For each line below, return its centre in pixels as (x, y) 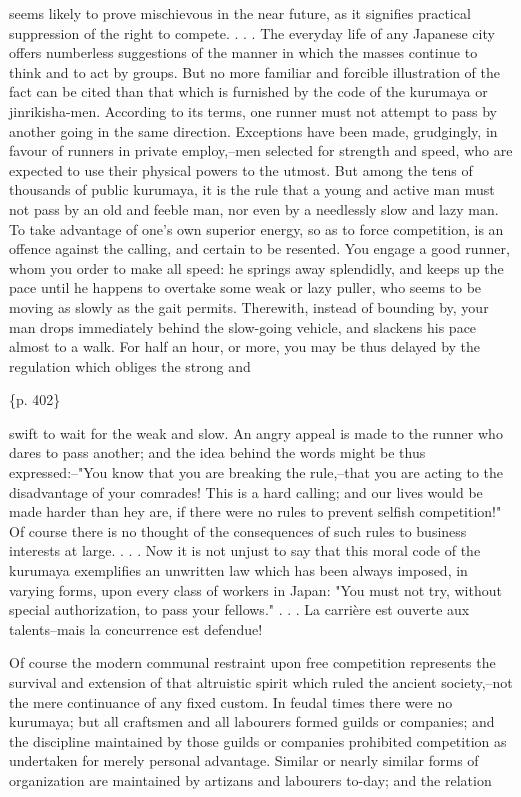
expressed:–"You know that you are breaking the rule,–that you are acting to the (256, 472)
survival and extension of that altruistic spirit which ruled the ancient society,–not (261, 682)
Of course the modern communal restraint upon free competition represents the (252, 662)
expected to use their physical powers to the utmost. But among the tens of (241, 169)
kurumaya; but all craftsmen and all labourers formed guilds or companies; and (252, 721)
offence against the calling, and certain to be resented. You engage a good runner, (259, 248)
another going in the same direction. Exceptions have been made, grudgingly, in (253, 130)
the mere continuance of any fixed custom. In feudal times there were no (231, 701)
